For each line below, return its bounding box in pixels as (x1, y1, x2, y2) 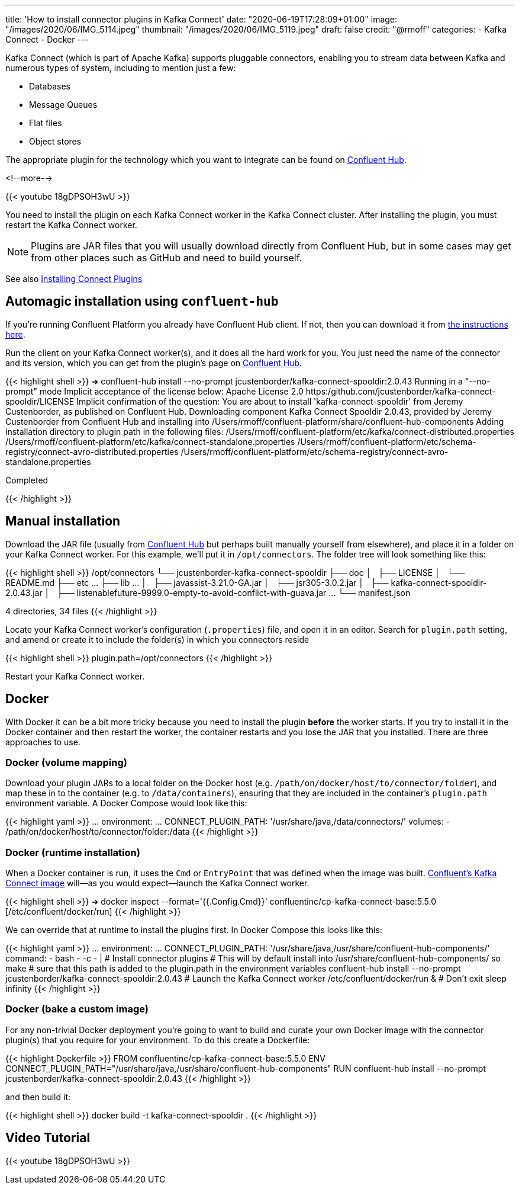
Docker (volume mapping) (5, 756, 127, 768)
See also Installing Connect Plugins (5, 274, 143, 284)
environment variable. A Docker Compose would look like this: (5, 798, 247, 809)
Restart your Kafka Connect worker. (5, 671, 145, 681)
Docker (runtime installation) (5, 846, 140, 858)
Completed (5, 475, 49, 485)
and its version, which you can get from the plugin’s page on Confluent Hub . (5, 357, 302, 368)
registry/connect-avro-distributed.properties (5, 446, 179, 457)
